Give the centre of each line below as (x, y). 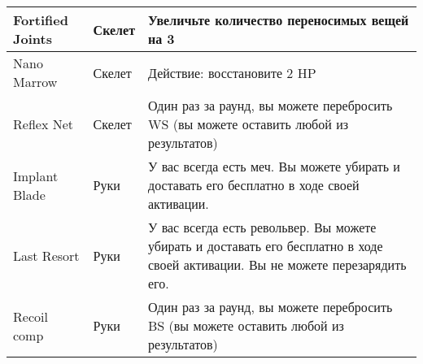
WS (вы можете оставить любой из (249, 124)
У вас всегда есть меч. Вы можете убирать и (274, 166)
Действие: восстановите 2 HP (232, 72)
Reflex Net (43, 124)
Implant (36, 175)
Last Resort (46, 255)
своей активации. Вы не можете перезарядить (277, 264)
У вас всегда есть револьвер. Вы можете (262, 227)
